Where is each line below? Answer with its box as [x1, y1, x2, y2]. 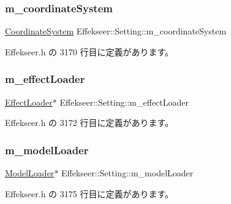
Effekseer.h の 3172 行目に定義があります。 [5, 116, 174, 129]
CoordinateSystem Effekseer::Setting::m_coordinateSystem [5, 25, 227, 37]
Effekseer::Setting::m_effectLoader [59, 95, 189, 108]
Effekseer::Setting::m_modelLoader [61, 167, 194, 179]
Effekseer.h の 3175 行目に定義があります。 [5, 187, 174, 200]
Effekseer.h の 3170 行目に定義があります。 [5, 45, 174, 58]
